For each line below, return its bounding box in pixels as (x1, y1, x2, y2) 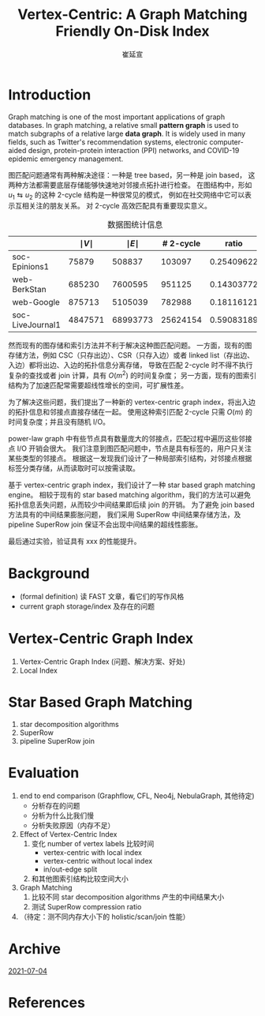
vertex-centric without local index (43, 856, 153, 865)
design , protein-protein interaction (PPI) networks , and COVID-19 (28, 145, 240, 155)
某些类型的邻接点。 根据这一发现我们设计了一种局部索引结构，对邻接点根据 (8, 454, 252, 463)
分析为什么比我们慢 (31, 811, 95, 820)
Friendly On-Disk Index (55, 22, 210, 40)
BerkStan (12, 284, 47, 295)
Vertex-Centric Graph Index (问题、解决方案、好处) (19, 657, 186, 666)
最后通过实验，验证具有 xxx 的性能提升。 (8, 537, 141, 546)
